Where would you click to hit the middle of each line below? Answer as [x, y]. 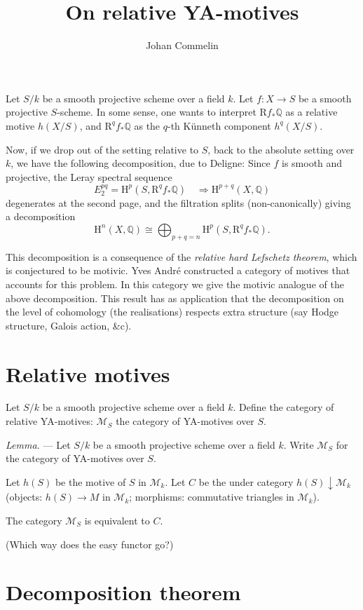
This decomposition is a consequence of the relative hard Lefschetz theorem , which [181, 256]
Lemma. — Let [38, 444]
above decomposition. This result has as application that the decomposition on [175, 298]
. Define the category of [283, 407]
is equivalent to [117, 520]
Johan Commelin [182, 45]
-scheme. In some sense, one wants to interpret [157, 112]
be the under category [246, 481]
